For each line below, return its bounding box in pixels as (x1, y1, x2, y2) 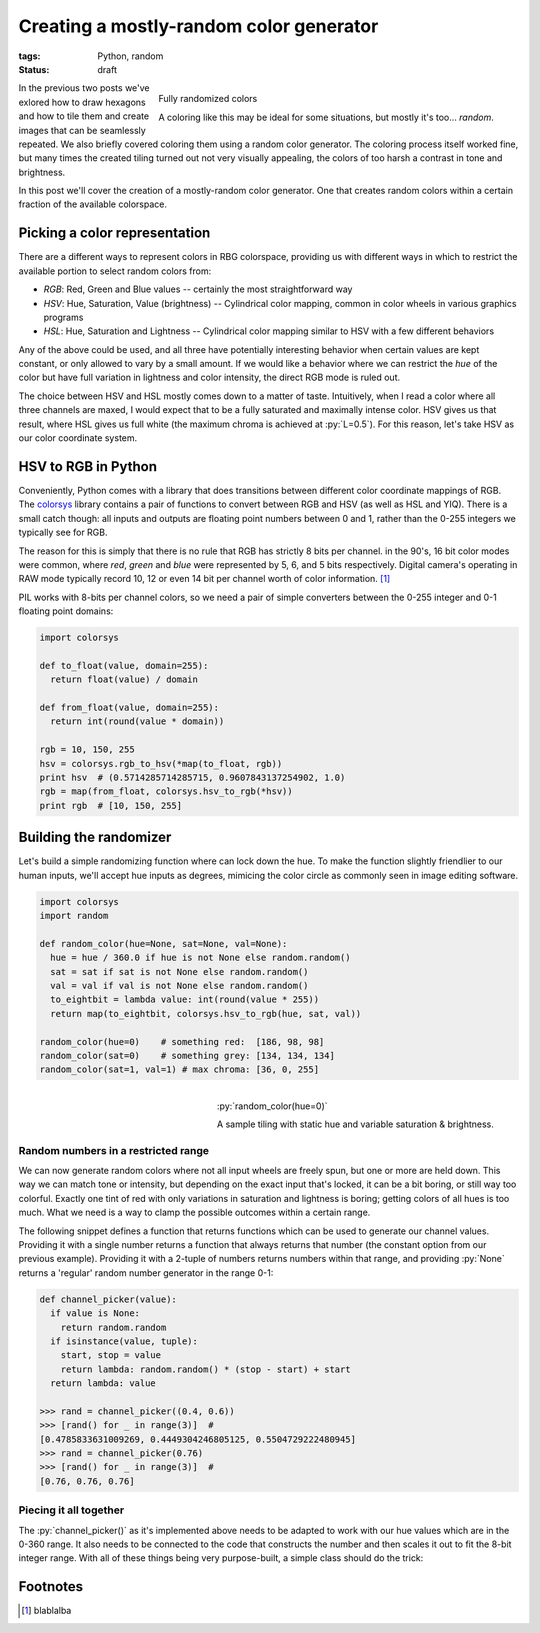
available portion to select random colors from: (18, 265, 212, 277)
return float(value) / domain (50, 674, 199, 685)
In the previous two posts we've (18, 82, 150, 94)
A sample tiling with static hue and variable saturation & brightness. (216, 1118, 494, 1130)
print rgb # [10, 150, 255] (39, 800, 183, 811)
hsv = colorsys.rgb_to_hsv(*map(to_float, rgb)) (39, 758, 283, 769)
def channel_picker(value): (39, 1293, 177, 1305)
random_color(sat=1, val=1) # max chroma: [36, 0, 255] (39, 1064, 320, 1075)
